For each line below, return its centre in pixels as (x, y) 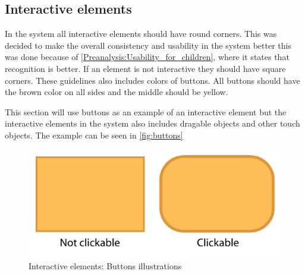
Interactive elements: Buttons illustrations (105, 266)
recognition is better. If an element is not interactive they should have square (145, 68)
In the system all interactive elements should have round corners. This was (141, 34)
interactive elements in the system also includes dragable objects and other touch (152, 123)
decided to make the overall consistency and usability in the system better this (148, 45)
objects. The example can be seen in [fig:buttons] (94, 135)
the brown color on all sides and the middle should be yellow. (117, 92)
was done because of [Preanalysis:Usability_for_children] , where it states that (147, 57)
